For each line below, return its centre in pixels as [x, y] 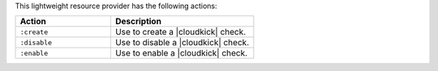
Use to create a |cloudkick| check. [180, 32]
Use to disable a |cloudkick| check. [182, 43]
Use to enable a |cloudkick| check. [181, 53]
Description [138, 22]
